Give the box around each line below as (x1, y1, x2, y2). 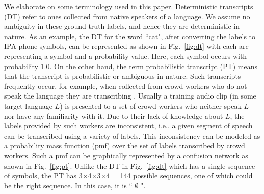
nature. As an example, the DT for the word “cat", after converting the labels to (4, 30, 256, 41)
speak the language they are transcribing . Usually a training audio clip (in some (4, 90, 256, 101)
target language (4, 100, 52, 111)
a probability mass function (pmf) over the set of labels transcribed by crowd (4, 140, 245, 151)
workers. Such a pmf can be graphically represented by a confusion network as (4, 150, 248, 160)
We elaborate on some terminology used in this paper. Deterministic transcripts (4, 1, 253, 11)
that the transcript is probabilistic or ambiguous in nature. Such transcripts (4, 71, 241, 81)
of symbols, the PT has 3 (4, 170, 83, 181)
